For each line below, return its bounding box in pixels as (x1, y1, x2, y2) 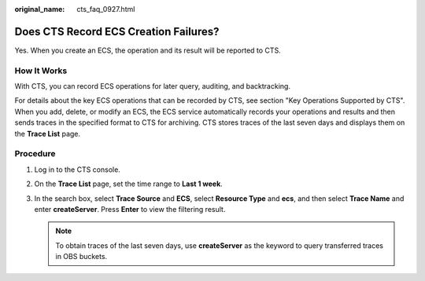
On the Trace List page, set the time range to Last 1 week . (34, 179, 224, 188)
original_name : (14, 5, 65, 13)
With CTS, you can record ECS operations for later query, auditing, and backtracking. (14, 82, 291, 91)
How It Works (14, 65, 68, 76)
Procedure (14, 148, 56, 159)
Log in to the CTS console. (34, 165, 121, 174)
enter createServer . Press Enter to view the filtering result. (34, 204, 226, 213)
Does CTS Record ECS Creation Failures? (14, 24, 220, 38)
